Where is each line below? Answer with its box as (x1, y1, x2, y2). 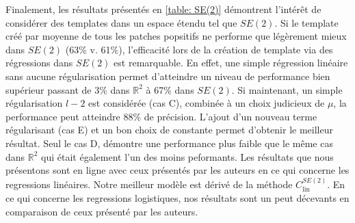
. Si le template (274, 15, 339, 29)
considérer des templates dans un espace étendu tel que (5, 15, 237, 29)
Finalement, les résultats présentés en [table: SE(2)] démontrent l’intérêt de (5, 2, 321, 16)
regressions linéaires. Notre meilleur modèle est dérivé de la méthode (5, 176, 293, 191)
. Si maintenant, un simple (231, 82, 343, 96)
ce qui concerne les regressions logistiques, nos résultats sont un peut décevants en (5, 190, 350, 205)
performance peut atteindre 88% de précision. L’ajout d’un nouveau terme (5, 109, 317, 123)
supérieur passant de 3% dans (5, 82, 130, 96)
